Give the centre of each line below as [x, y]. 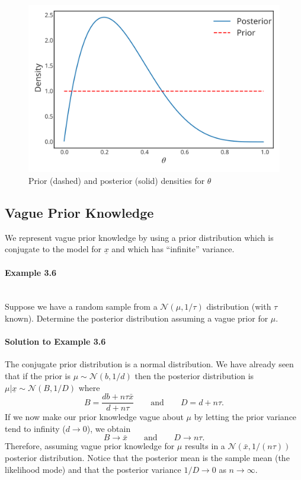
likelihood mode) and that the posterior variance [93, 469]
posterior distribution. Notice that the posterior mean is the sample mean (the [147, 457]
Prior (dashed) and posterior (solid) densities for [117, 180]
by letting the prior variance [245, 417]
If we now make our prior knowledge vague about [94, 417]
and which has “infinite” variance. [173, 249]
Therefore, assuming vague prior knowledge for [90, 446]
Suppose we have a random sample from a [81, 306]
